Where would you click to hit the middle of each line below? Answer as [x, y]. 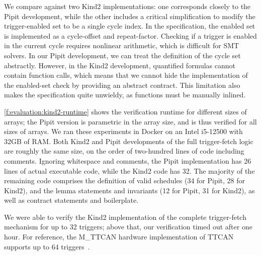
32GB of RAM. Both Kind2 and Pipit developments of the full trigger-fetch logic [129, 141]
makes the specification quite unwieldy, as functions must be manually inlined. [125, 95]
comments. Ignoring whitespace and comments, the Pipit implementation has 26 [128, 160]
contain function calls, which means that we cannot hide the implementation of [126, 75]
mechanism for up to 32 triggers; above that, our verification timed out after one [128, 227]
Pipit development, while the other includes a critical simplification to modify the [130, 16]
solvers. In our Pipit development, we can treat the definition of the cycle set [122, 55]
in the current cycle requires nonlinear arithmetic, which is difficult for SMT [122, 45]
